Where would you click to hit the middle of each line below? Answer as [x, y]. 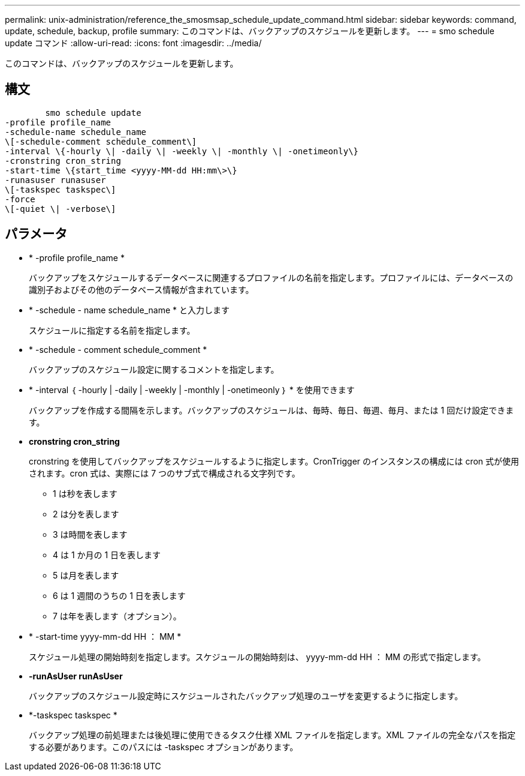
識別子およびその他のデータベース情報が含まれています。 [141, 289]
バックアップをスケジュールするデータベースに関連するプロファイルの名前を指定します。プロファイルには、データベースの [271, 277]
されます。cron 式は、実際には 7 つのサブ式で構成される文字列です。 [165, 473]
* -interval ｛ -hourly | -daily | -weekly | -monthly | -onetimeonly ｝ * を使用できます [192, 390]
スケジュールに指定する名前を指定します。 [112, 330]
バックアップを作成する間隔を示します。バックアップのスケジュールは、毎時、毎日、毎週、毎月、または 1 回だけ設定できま [271, 410]
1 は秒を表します [85, 493]
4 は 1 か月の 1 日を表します [107, 555]
